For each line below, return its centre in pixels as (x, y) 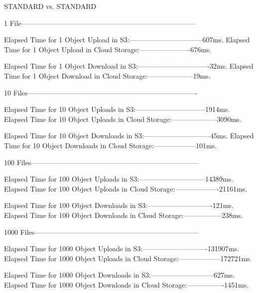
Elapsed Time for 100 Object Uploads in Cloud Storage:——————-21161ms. (126, 188)
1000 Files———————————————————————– (101, 232)
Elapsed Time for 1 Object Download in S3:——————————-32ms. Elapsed (129, 66)
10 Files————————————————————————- (101, 92)
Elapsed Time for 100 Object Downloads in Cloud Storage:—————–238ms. (124, 215)
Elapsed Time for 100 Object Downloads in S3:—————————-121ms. (119, 205)
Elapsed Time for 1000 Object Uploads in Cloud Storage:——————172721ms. (128, 258)
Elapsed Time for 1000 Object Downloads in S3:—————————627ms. (120, 275)
